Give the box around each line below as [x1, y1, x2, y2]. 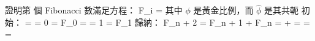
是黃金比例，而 [193, 4, 254, 17]
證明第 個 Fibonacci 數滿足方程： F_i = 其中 [5, 4, 183, 17]
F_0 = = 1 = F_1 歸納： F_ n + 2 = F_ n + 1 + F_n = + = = [60, 15, 310, 28]
